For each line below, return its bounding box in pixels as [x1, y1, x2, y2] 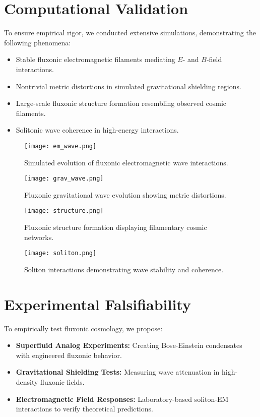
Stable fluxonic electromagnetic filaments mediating [16, 54, 175, 65]
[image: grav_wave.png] [24, 175, 104, 183]
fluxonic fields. [40, 376, 85, 387]
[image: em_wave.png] [24, 142, 97, 150]
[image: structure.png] [24, 207, 104, 215]
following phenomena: [4, 37, 71, 47]
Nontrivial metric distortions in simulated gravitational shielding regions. [16, 81, 241, 91]
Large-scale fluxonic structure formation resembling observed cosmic [16, 98, 227, 108]
